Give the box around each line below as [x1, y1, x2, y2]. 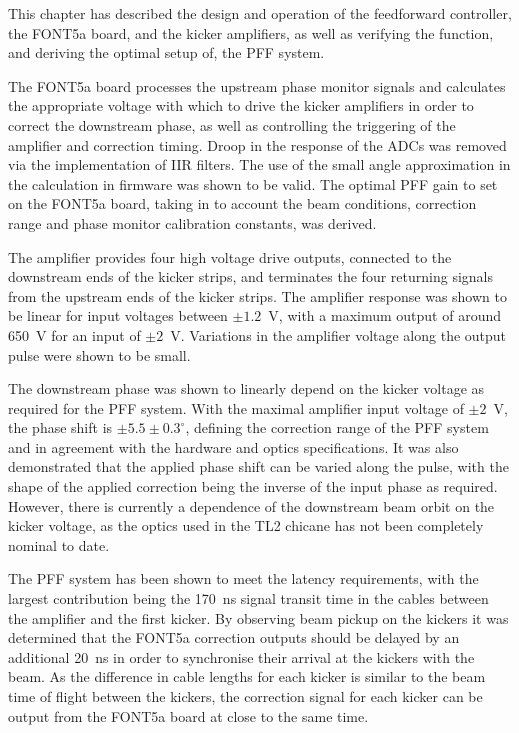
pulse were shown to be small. [8, 344, 191, 365]
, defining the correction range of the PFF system [185, 417, 489, 438]
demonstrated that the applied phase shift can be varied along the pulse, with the [8, 456, 509, 477]
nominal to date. [8, 534, 110, 555]
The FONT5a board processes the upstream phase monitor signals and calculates [8, 75, 506, 96]
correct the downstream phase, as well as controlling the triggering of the [8, 114, 456, 135]
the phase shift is [8, 417, 113, 438]
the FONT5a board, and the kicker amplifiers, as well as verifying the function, [8, 22, 494, 43]
